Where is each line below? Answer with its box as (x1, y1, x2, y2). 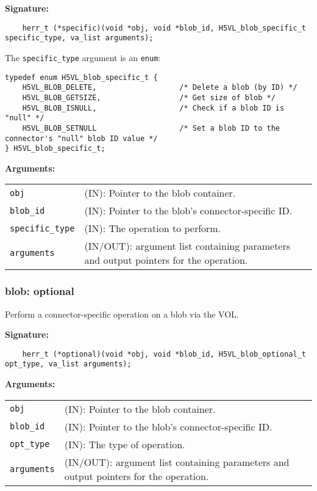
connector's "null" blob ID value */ (5, 134, 158, 143)
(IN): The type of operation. (64, 437, 185, 451)
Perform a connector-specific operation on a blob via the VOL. (5, 307, 239, 320)
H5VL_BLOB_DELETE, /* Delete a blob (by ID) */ (22, 83, 297, 92)
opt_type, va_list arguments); (5, 360, 132, 369)
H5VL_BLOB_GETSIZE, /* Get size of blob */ (22, 93, 276, 102)
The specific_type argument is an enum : (5, 51, 161, 64)
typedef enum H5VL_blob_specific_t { (5, 73, 158, 82)
